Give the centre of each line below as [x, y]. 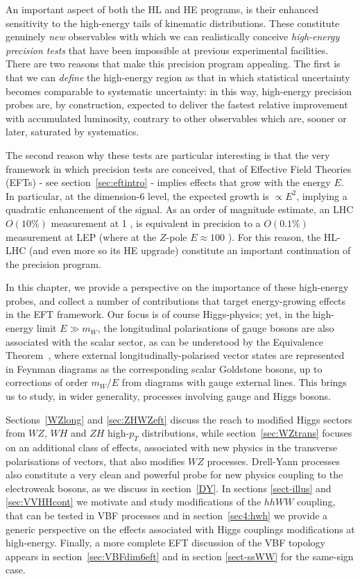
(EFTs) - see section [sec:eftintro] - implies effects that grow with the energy [168, 182]
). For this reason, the [274, 236]
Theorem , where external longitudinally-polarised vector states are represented [175, 355]
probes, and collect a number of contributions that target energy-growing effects [176, 300]
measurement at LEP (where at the [81, 236]
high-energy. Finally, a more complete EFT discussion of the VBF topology [165, 543]
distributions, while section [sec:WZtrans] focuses [247, 433]
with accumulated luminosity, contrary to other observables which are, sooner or [176, 118]
